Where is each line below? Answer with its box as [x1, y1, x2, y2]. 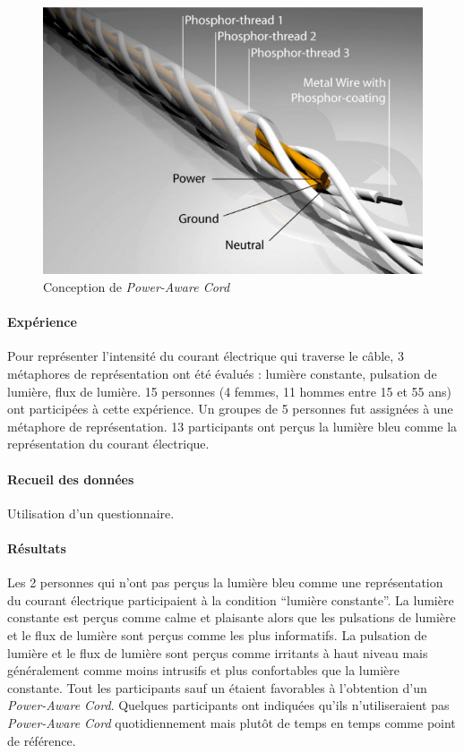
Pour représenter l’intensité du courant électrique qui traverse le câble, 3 [7, 347, 404, 365]
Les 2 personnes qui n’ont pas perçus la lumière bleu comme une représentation [7, 573, 443, 592]
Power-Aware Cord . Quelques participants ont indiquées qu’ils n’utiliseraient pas [7, 696, 450, 714]
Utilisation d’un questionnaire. [7, 503, 175, 522]
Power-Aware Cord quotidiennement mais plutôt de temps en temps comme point [7, 713, 456, 732]
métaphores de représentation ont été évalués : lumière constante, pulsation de [7, 364, 437, 382]
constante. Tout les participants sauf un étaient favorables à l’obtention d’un [7, 678, 427, 697]
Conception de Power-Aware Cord [43, 278, 230, 296]
